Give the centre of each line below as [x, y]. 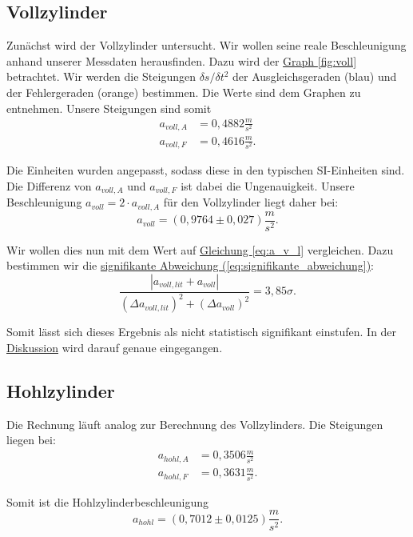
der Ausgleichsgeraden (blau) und [315, 76]
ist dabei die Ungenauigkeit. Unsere [268, 185]
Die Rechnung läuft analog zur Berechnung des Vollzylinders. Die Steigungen [195, 424]
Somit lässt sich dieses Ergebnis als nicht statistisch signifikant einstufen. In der [202, 332]
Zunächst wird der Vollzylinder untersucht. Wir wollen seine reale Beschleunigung [206, 45]
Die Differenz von [49, 185]
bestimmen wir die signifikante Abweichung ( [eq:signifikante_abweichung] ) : [190, 265]
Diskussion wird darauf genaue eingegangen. [115, 347]
